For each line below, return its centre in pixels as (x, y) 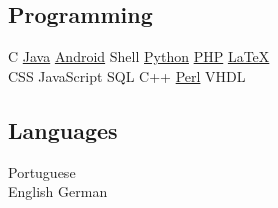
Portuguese (42, 171)
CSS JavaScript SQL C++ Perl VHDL (127, 75)
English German (58, 191)
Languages (63, 129)
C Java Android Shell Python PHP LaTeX (139, 56)
